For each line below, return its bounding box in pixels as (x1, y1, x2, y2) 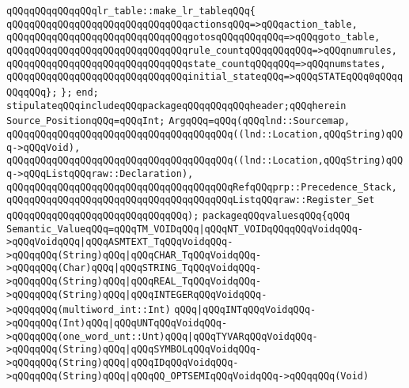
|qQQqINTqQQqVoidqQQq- (196, 304, 316, 316)
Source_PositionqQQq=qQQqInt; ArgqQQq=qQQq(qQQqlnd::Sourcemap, (6, 115, 350, 127)
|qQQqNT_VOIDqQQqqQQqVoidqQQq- (199, 223, 364, 235)
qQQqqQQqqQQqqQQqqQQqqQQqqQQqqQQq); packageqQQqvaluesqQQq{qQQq (6, 209, 350, 221)
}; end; (61, 86, 99, 98)
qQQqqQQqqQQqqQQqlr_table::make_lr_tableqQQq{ (6, 6, 256, 17)
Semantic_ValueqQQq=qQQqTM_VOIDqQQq (6, 223, 199, 235)
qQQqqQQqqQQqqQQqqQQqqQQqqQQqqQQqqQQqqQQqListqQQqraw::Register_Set (6, 194, 375, 206)
